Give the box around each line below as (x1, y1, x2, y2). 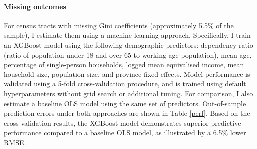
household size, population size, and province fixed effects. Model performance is (4, 69, 250, 79)
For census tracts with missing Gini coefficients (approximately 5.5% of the (4, 20, 234, 30)
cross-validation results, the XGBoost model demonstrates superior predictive (4, 117, 241, 128)
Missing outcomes (4, 1, 66, 11)
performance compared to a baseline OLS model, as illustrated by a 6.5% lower (4, 127, 246, 138)
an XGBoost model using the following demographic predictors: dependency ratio (4, 39, 253, 50)
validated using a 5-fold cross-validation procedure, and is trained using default (4, 78, 246, 89)
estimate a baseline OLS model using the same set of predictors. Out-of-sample (4, 98, 246, 108)
